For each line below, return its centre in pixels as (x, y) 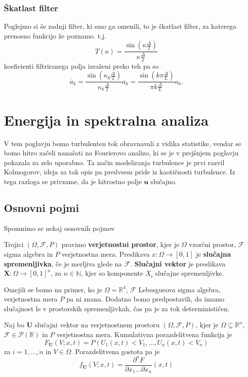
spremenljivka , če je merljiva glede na (63, 263)
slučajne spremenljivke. (190, 273)
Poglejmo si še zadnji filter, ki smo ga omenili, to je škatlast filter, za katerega (120, 26)
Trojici (14, 244)
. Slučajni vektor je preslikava (178, 263)
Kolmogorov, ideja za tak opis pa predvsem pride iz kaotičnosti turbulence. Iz (120, 172)
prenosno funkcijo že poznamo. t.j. (55, 35)
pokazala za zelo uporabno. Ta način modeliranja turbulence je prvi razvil (114, 162)
